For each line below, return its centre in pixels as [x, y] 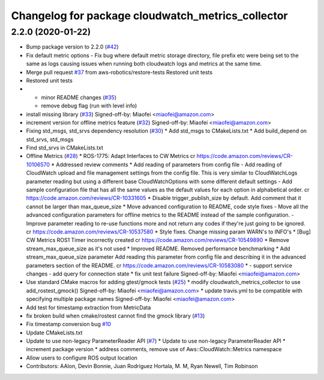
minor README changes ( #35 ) [79, 97]
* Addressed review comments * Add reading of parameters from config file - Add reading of [166, 164]
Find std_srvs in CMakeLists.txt [64, 148]
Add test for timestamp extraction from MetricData [88, 307]
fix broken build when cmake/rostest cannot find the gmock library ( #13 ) [115, 316]
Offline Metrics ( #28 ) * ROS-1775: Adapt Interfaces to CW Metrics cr [111, 156]
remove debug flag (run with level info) [89, 106]
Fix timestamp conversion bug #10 [68, 324]
